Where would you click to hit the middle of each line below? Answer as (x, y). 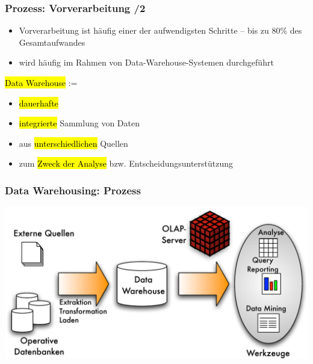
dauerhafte (39, 103)
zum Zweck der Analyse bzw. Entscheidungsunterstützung (126, 163)
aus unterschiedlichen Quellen (73, 143)
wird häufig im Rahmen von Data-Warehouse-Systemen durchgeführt (146, 62)
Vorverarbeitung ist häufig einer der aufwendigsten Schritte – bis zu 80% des (160, 30)
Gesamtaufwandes (52, 42)
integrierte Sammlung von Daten (79, 123)
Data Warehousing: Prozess (73, 190)
